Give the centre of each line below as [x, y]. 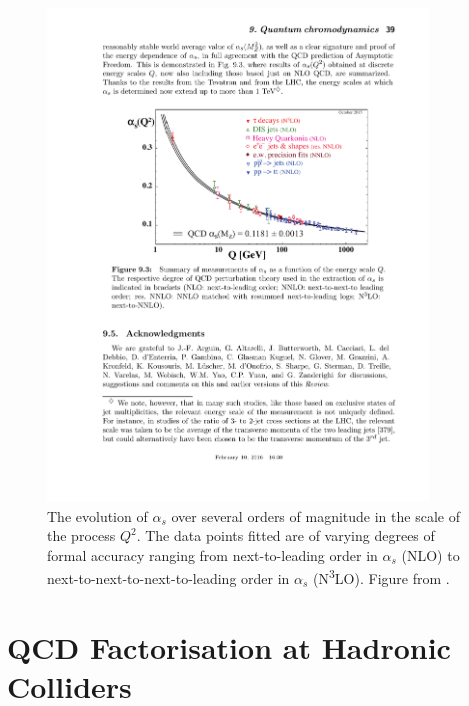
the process [81, 535]
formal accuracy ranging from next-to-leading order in [212, 554]
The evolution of [97, 515]
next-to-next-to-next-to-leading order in [168, 578]
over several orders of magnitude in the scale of [315, 515]
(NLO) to [430, 554]
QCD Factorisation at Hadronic [229, 646]
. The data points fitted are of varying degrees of [285, 535]
